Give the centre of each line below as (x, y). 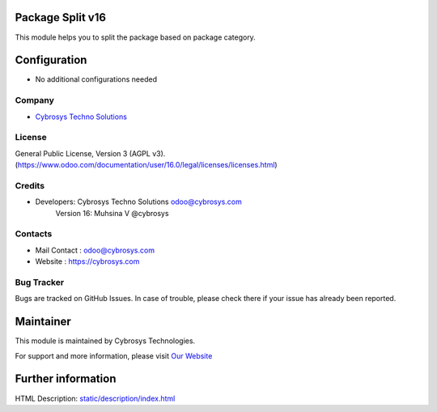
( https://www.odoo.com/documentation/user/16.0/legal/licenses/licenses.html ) (146, 165)
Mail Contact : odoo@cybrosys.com (95, 250)
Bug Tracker (40, 282)
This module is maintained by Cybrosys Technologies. (105, 341)
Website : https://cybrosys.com (87, 261)
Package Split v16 (61, 17)
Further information (66, 379)
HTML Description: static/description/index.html (95, 398)
